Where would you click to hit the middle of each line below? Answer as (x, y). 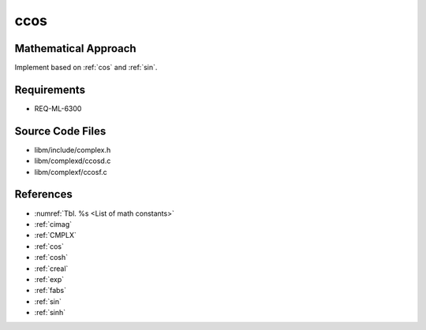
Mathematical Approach (76, 48)
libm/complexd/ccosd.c (73, 161)
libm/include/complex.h (73, 150)
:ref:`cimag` (53, 224)
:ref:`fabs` (50, 291)
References (43, 194)
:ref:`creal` (51, 269)
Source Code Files (60, 131)
